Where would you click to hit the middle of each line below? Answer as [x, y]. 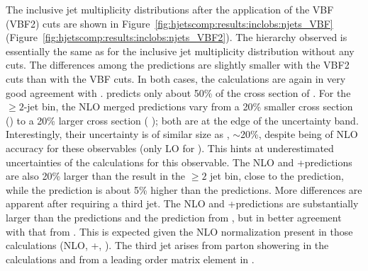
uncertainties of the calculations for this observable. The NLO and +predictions [179, 162]
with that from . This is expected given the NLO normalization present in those [179, 231]
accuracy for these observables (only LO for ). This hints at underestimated [170, 148]
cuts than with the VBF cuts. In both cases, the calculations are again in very [176, 78]
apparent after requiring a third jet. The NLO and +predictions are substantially [182, 203]
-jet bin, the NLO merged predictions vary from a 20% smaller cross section [188, 106]
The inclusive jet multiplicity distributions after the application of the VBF [170, 9]
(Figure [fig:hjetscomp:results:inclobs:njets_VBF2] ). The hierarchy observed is [177, 37]
